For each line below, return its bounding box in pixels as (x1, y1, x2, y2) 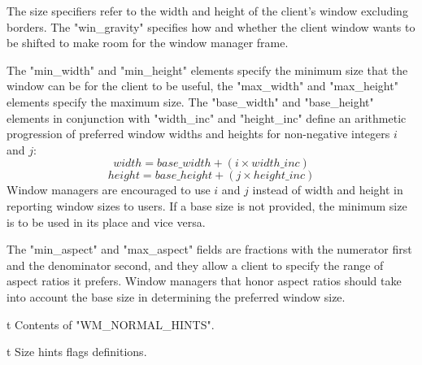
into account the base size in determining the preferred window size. (7, 288, 346, 305)
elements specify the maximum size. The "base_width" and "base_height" (7, 93, 374, 110)
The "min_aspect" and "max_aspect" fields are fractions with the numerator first (7, 241, 412, 258)
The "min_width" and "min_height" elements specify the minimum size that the (7, 61, 408, 78)
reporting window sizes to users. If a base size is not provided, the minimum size (7, 197, 407, 214)
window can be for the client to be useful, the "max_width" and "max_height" (7, 77, 398, 94)
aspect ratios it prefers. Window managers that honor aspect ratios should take (7, 272, 402, 289)
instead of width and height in (252, 181, 403, 198)
